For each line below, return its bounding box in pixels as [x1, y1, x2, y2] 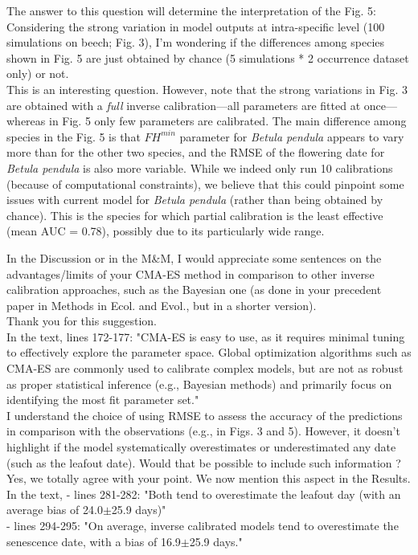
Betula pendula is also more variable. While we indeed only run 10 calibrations [6, 159, 393, 176]
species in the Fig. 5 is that [6, 128, 141, 145]
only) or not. [6, 65, 69, 82]
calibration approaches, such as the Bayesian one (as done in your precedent [6, 281, 382, 298]
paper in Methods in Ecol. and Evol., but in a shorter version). [6, 296, 317, 313]
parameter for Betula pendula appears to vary [179, 128, 404, 145]
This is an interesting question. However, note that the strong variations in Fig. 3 [6, 80, 408, 97]
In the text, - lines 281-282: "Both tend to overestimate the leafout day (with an [6, 485, 401, 502]
